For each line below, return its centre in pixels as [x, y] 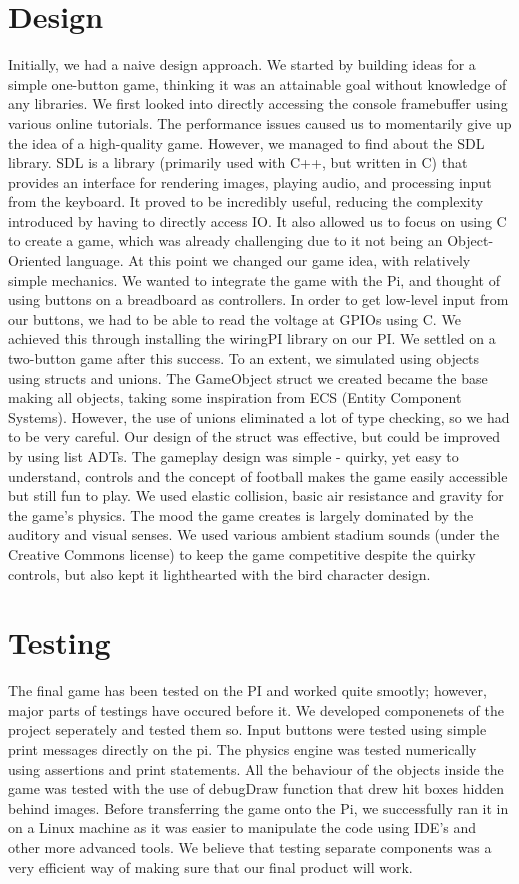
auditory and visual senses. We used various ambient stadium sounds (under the [254, 534]
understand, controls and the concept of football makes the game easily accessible [258, 475]
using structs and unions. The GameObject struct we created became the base [248, 377]
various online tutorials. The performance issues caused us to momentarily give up [260, 122]
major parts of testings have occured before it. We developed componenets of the [256, 709]
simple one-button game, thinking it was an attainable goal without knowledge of [257, 83]
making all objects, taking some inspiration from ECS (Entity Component [235, 397]
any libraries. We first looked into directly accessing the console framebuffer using [258, 103]
